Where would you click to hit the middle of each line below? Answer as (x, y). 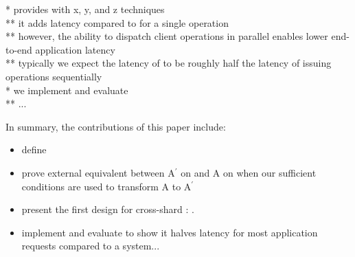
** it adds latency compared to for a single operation (117, 22)
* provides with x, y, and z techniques (85, 9)
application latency (75, 49)
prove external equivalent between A (98, 172)
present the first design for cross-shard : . (108, 209)
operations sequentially (54, 76)
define (34, 149)
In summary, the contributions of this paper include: (116, 126)
